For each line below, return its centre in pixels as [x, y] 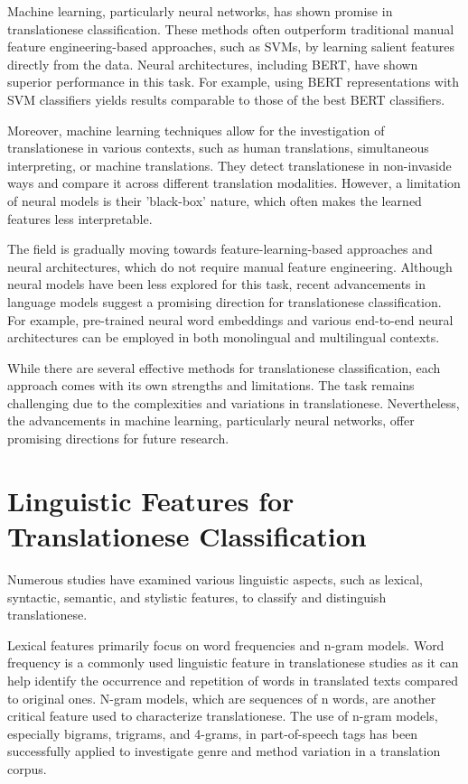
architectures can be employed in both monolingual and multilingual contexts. [224, 337]
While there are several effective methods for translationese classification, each [224, 367]
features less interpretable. [80, 218]
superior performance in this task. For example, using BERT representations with [234, 82]
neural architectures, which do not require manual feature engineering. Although [230, 266]
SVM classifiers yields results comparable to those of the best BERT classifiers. [226, 99]
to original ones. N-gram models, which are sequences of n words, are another [222, 698]
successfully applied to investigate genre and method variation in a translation [224, 751]
